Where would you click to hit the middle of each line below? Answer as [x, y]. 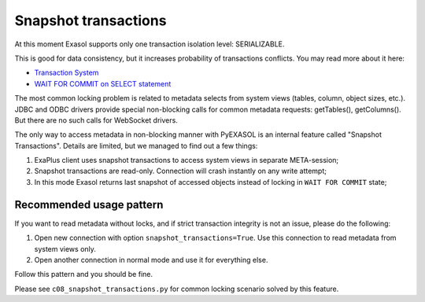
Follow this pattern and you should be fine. [84, 274]
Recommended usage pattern [89, 204]
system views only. [65, 249]
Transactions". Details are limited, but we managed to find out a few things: [136, 145]
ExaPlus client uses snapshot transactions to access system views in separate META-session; [187, 160]
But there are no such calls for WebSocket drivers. [96, 120]
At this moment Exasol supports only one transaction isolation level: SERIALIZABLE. [150, 44]
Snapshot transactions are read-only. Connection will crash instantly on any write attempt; [180, 171]
